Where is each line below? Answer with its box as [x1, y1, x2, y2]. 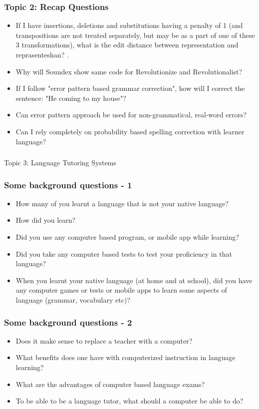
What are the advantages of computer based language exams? [15, 379, 205, 389]
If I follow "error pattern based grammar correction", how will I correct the [15, 83, 245, 93]
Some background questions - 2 [4, 316, 132, 328]
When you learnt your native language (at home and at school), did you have [15, 275, 253, 285]
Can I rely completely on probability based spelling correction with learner [15, 126, 245, 136]
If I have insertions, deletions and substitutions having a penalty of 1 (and [15, 20, 243, 30]
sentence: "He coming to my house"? [15, 92, 126, 103]
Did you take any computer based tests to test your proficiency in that [15, 248, 232, 259]
